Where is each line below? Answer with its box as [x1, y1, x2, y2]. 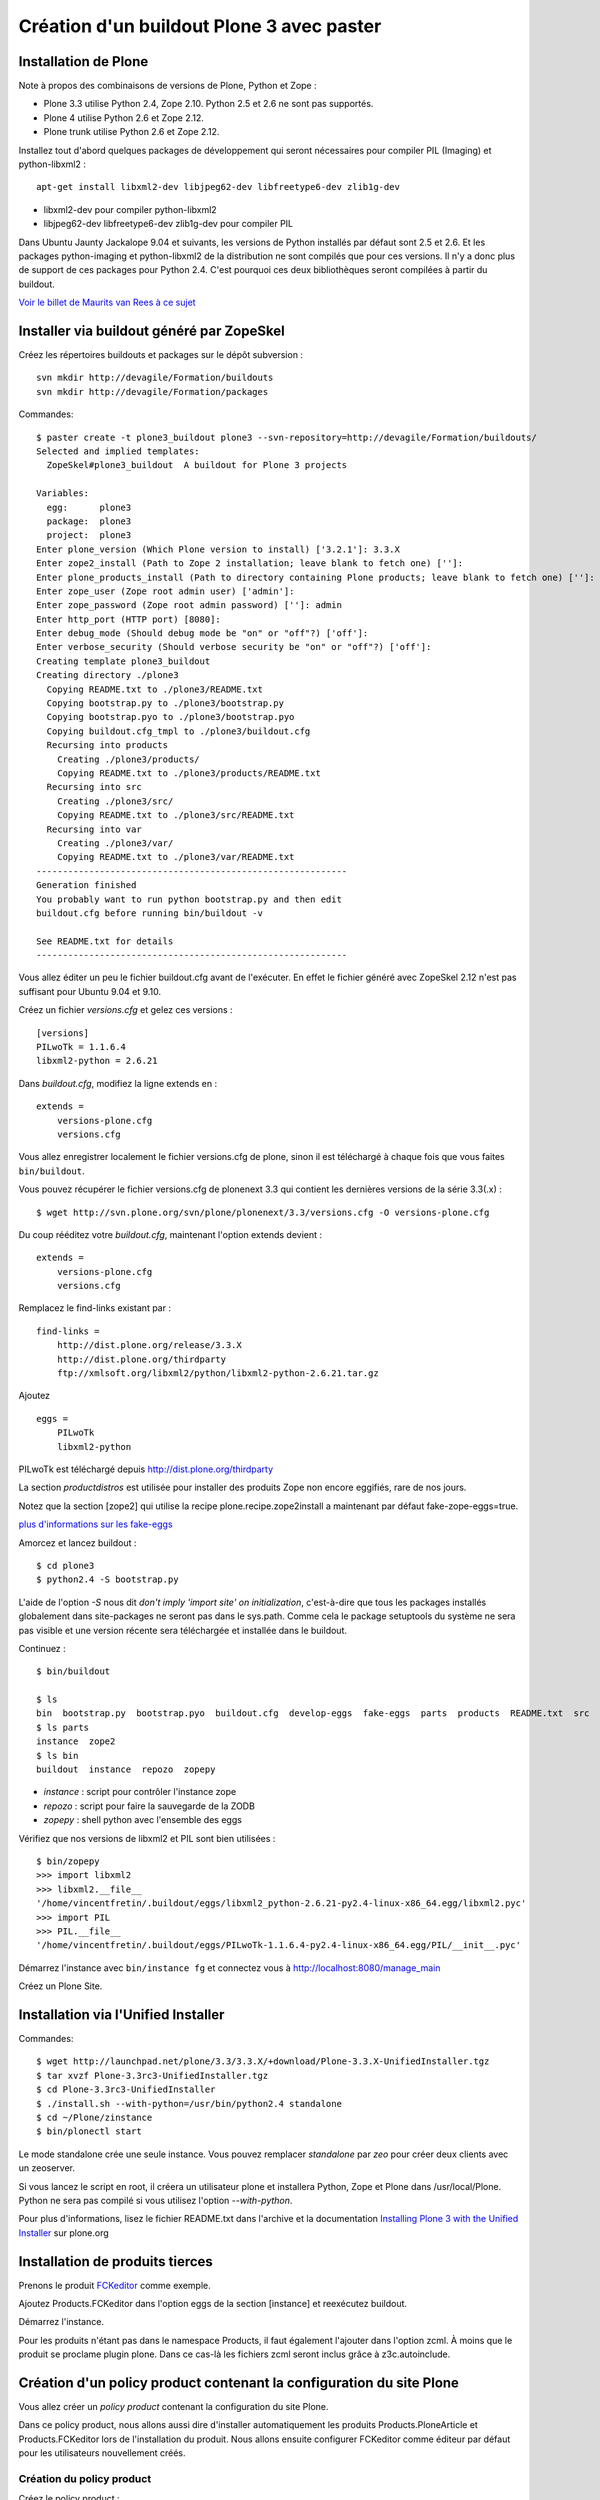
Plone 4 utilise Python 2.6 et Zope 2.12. [43, 111, 205, 124]
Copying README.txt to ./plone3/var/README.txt [56, 851, 295, 863]
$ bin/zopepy [36, 1855, 100, 1867]
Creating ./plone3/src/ [56, 795, 174, 807]
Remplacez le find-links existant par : [18, 1302, 172, 1314]
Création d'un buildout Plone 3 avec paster [18, 15, 382, 37]
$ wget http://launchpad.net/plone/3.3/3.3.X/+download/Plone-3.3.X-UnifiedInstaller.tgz [36, 2056, 490, 2067]
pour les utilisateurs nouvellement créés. [18, 2447, 186, 2459]
